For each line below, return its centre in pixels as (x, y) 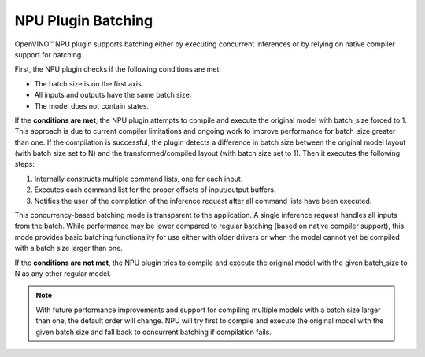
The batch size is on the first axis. (89, 83)
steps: (24, 164)
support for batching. (49, 54)
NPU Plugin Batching (84, 20)
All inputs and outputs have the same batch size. (113, 95)
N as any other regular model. (63, 273)
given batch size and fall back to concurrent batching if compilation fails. (153, 332)
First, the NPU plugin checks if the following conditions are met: (118, 69)
